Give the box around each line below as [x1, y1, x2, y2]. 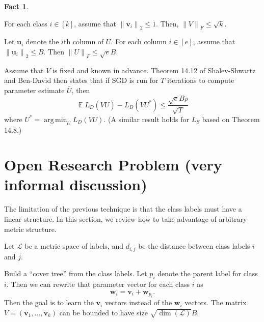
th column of [63, 36, 104, 47]
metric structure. [4, 223, 57, 234]
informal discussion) [4, 174, 147, 195]
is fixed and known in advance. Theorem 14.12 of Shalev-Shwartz [52, 65, 256, 75]
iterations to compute [167, 75, 234, 85]
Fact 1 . [4, 1, 29, 11]
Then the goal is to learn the [4, 297, 94, 308]
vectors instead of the [104, 297, 172, 308]
